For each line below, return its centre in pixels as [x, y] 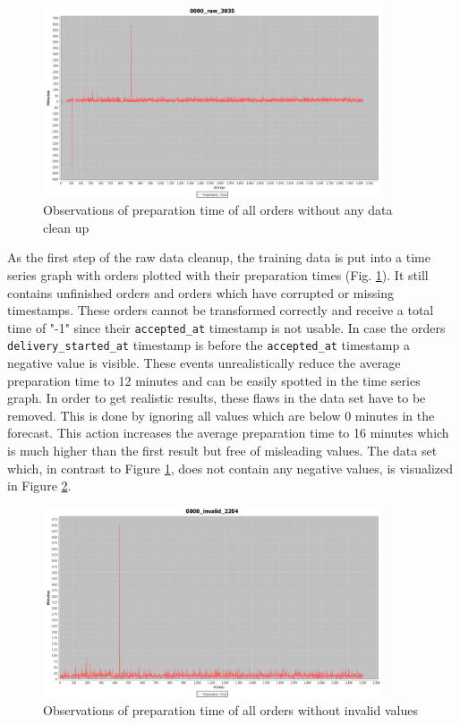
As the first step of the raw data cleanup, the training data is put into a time [219, 257]
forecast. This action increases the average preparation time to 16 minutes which [228, 433]
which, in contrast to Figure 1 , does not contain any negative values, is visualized [230, 468]
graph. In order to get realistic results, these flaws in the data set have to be [217, 398]
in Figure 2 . [39, 486]
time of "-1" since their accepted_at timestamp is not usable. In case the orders [226, 327]
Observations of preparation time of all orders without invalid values [230, 709]
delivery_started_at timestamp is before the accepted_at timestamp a [209, 345]
